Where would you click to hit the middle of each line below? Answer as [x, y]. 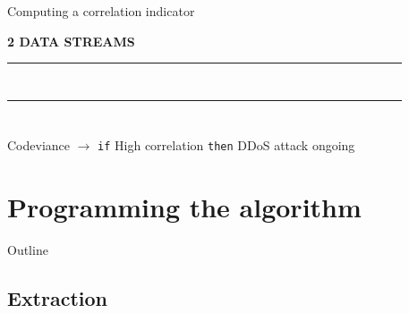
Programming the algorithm [184, 207]
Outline [28, 250]
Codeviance [38, 145]
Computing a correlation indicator [101, 11]
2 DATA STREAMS [71, 41]
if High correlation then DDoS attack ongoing [226, 145]
